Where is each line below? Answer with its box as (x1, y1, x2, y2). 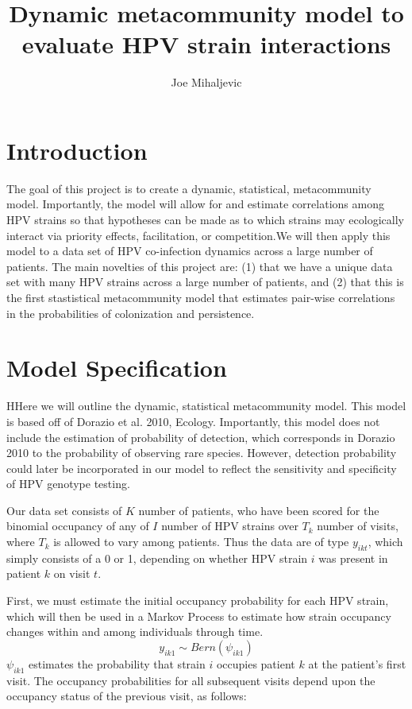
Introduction (6, 134, 148, 166)
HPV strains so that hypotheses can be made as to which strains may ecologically (6, 211, 404, 228)
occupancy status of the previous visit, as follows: (6, 688, 247, 704)
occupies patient (216, 655, 295, 672)
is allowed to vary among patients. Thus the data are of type (53, 533, 349, 550)
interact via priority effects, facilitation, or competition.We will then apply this (6, 227, 391, 243)
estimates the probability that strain (28, 655, 206, 672)
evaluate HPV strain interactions (21, 28, 391, 60)
